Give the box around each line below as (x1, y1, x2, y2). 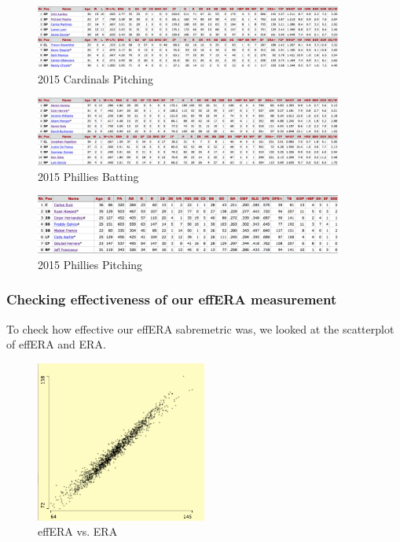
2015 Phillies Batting (38, 168, 139, 184)
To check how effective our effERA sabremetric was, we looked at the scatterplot (6, 320, 394, 337)
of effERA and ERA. (6, 336, 106, 352)
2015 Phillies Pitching (38, 256, 143, 272)
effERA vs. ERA (38, 523, 118, 540)
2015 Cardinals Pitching (38, 70, 153, 87)
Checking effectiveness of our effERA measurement (6, 289, 337, 309)
